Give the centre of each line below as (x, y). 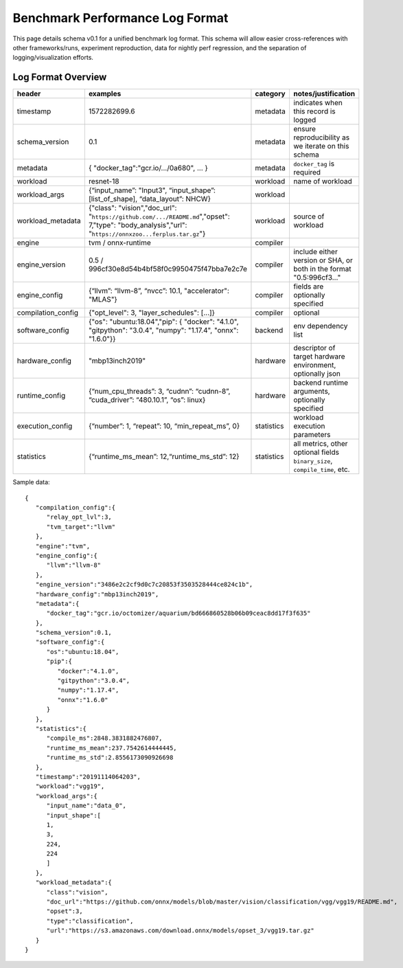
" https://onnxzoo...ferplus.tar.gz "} (147, 234)
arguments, (312, 392)
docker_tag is (314, 164)
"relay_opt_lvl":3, (79, 517)
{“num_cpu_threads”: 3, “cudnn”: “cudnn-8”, (159, 392)
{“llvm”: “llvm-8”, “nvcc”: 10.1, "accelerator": (159, 291)
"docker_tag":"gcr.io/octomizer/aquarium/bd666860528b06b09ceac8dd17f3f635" (179, 614)
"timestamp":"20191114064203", (88, 777)
